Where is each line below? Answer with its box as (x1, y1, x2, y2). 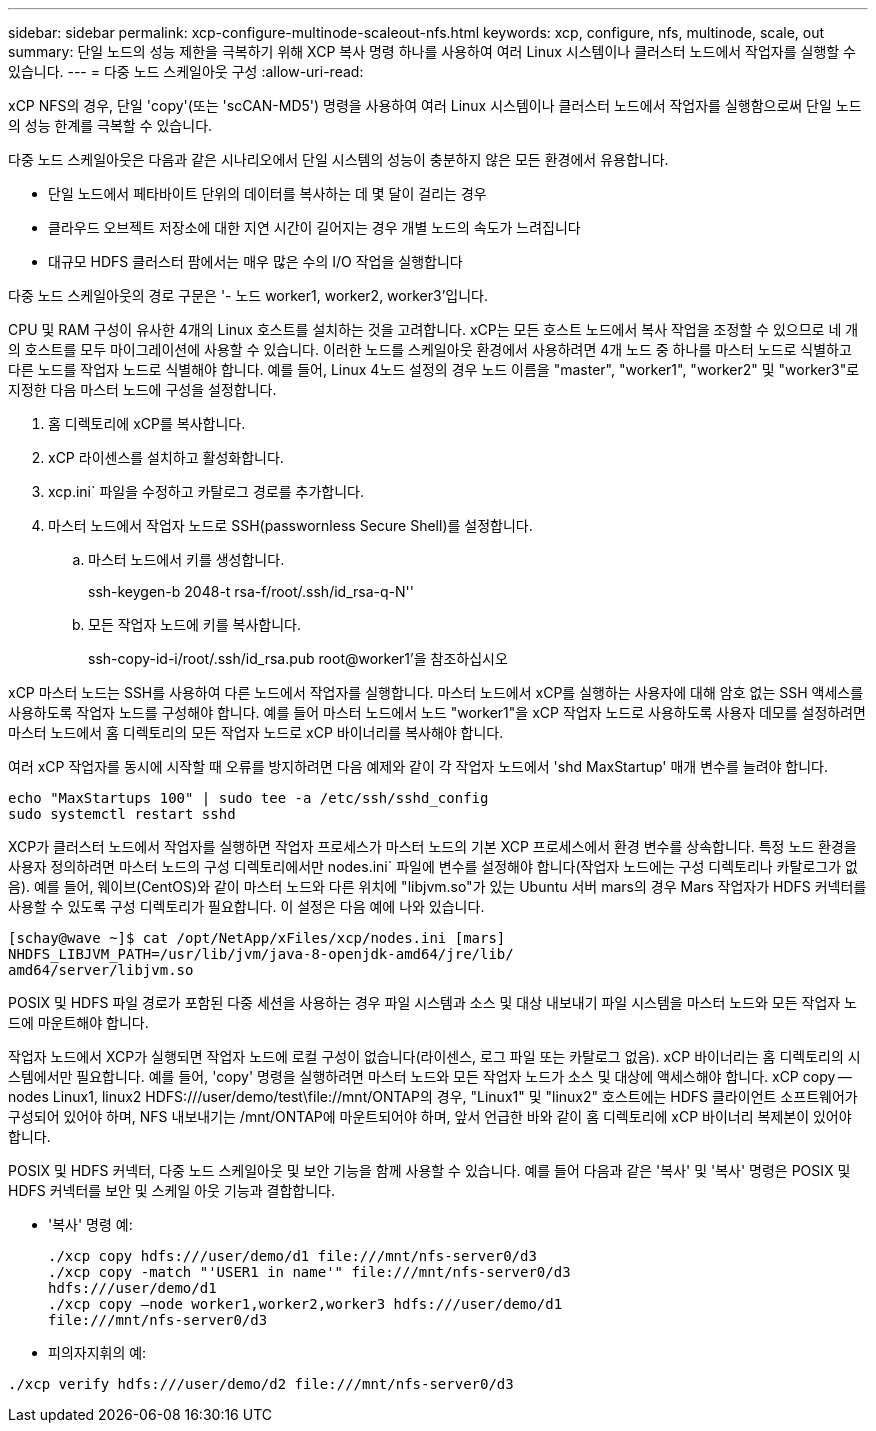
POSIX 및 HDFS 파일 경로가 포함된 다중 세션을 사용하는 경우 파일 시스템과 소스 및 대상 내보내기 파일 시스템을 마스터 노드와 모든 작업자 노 (8, 994, 857, 1011)
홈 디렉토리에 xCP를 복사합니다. (48, 415, 246, 432)
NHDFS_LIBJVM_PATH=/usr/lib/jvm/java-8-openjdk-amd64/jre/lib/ (8, 946, 514, 962)
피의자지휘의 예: (48, 1344, 147, 1361)
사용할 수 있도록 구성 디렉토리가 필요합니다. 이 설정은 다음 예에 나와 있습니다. (8, 898, 485, 915)
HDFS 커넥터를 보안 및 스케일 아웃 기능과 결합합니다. (8, 1182, 335, 1199)
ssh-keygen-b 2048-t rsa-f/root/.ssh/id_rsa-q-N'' (88, 583, 414, 600)
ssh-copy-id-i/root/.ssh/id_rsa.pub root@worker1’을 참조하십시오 (88, 650, 508, 667)
